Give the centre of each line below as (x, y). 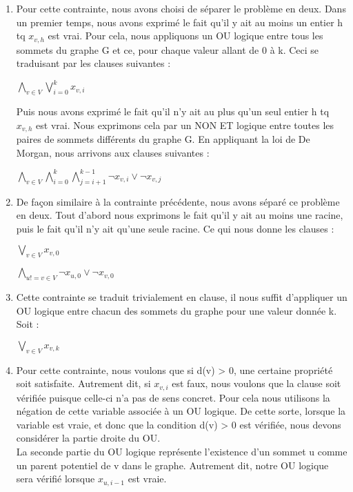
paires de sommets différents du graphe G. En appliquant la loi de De (163, 139)
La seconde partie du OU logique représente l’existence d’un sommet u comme (182, 452)
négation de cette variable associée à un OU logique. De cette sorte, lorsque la (181, 411)
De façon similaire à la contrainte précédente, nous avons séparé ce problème (178, 201)
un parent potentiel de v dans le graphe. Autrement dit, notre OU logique (172, 465)
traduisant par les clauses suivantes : (93, 63)
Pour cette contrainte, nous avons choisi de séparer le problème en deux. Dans (181, 8)
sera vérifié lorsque (56, 479)
